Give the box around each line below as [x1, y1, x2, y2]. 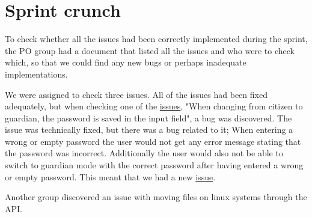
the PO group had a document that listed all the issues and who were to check [5, 44, 295, 57]
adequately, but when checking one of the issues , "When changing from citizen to [5, 100, 303, 112]
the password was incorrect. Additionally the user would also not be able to [5, 147, 283, 159]
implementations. [5, 67, 68, 80]
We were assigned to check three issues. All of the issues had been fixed [5, 88, 268, 100]
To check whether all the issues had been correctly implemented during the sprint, [5, 32, 308, 45]
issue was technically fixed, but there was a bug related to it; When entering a [5, 123, 293, 136]
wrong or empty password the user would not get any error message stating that [5, 135, 301, 147]
